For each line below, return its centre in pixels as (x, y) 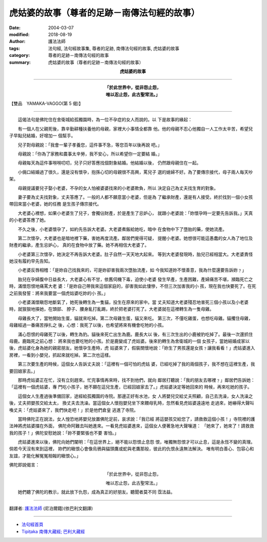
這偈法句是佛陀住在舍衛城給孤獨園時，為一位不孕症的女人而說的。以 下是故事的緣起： (105, 120)
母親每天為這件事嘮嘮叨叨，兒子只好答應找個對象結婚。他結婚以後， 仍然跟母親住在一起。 (109, 163)
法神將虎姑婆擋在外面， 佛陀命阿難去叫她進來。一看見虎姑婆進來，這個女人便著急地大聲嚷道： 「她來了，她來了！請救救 (132, 426)
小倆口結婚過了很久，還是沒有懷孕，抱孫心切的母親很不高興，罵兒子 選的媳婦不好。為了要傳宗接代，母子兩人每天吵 (135, 172)
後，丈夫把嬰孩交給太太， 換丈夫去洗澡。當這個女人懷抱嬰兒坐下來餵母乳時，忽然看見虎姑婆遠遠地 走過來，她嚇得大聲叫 (132, 403)
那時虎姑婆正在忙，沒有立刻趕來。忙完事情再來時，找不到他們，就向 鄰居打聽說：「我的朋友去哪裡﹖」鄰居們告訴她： (136, 380)
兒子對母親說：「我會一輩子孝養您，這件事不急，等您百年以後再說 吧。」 (90, 145)
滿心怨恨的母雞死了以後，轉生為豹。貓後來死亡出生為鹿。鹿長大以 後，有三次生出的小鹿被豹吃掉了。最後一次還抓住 (135, 334)
